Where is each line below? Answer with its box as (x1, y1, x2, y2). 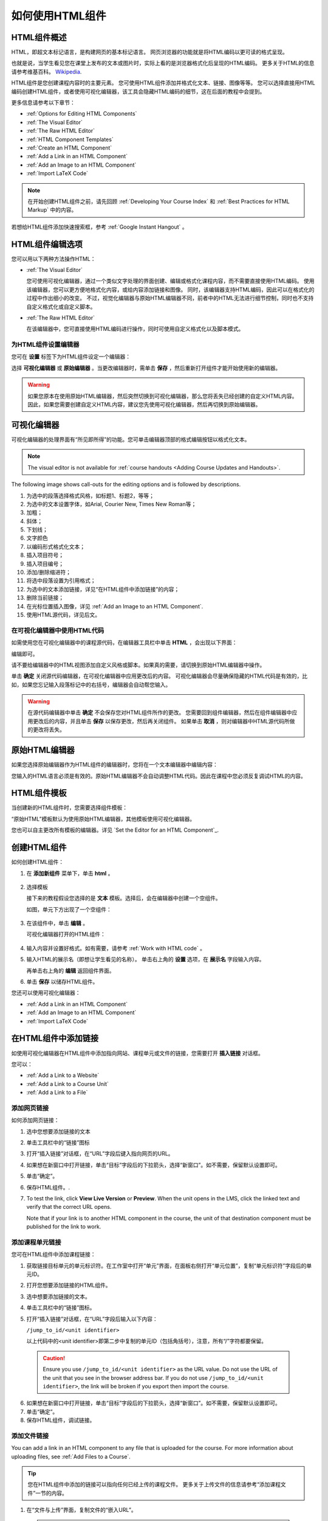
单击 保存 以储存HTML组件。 (26, 978, 98, 986)
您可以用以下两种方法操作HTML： (11, 255, 97, 262)
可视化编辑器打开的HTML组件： (26, 931, 106, 938)
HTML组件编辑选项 (11, 239, 83, 249)
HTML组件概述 (11, 32, 67, 43)
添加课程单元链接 (11, 1238, 61, 1247)
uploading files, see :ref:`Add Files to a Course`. (11, 1453, 131, 1460)
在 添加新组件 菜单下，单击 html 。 (26, 869, 114, 877)
